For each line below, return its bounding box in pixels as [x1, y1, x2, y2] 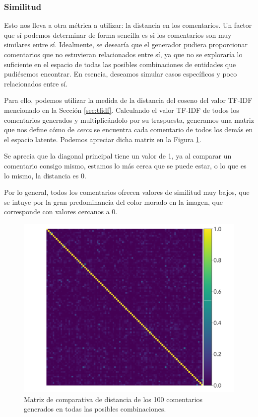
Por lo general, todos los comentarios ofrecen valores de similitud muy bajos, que [4, 187, 250, 197]
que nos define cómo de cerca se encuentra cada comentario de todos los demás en [4, 124, 253, 135]
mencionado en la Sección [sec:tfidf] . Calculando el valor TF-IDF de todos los [4, 104, 239, 115]
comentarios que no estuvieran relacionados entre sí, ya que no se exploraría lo [4, 49, 243, 59]
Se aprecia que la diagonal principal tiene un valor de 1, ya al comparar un [4, 151, 232, 161]
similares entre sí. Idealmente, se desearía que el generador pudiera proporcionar [4, 39, 248, 50]
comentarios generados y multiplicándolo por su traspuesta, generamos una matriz [4, 114, 254, 125]
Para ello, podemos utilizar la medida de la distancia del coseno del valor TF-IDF [4, 95, 253, 105]
